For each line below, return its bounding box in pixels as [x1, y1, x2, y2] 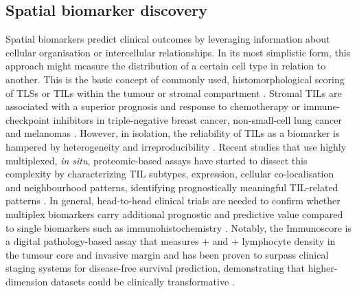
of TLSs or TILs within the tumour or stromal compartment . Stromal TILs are [5, 85, 342, 100]
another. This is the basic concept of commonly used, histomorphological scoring [5, 72, 345, 86]
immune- [303, 99, 341, 113]
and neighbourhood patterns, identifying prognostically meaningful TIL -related [5, 180, 338, 194]
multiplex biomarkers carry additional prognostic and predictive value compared [5, 206, 343, 221]
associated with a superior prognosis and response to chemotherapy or [5, 99, 301, 113]
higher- [308, 261, 338, 275]
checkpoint [5, 112, 50, 127]
